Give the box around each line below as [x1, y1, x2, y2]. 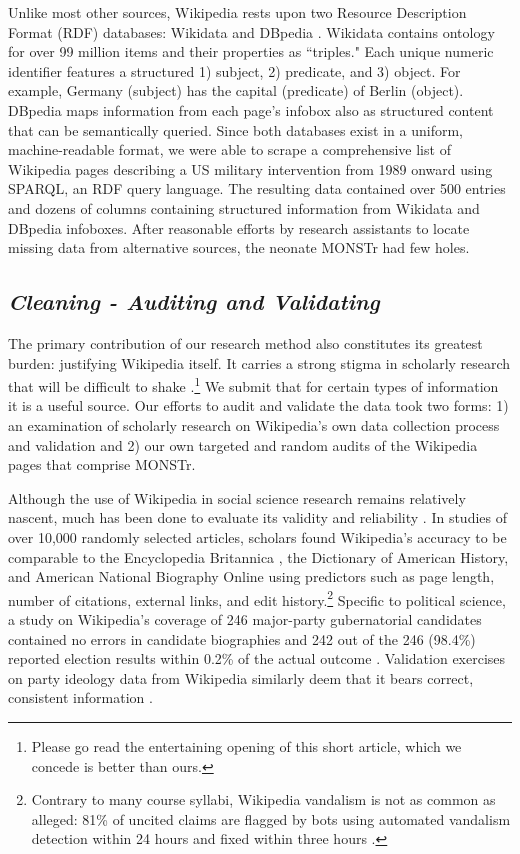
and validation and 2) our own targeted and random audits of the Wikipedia [8, 434, 478, 455]
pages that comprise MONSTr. [8, 454, 196, 475]
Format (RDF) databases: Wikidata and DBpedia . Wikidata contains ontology [8, 21, 495, 42]
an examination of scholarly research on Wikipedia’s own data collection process [8, 414, 500, 435]
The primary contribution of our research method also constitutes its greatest [8, 332, 483, 353]
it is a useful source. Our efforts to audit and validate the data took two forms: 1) [8, 395, 509, 416]
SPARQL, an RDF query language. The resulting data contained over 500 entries [8, 178, 506, 199]
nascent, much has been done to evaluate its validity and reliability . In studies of [8, 507, 507, 528]
